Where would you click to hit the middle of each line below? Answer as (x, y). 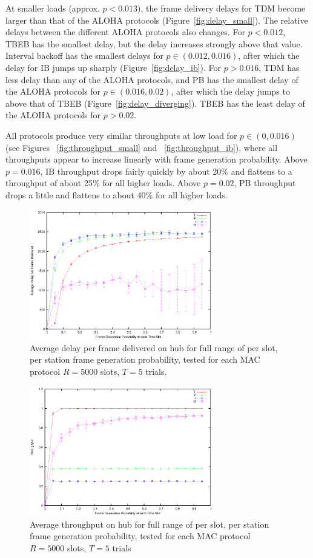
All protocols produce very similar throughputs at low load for (121, 135)
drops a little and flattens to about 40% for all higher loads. (117, 194)
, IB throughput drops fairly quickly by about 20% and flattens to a (166, 171)
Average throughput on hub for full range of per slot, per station (150, 524)
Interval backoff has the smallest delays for (84, 55)
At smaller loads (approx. (53, 8)
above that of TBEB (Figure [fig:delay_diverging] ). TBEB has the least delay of (155, 103)
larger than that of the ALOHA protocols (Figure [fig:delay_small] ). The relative (157, 20)
